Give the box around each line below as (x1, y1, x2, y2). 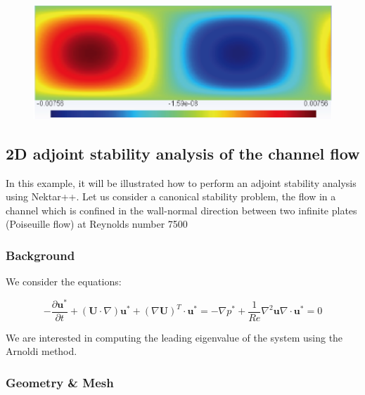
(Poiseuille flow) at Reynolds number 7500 (6, 216, 188, 231)
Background (6, 246, 75, 264)
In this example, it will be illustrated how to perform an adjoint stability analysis (6, 175, 357, 190)
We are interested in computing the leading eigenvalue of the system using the (6, 330, 343, 344)
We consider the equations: (6, 274, 122, 289)
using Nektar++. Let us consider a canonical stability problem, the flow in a (6, 189, 336, 204)
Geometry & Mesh (6, 373, 114, 391)
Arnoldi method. (6, 344, 77, 358)
